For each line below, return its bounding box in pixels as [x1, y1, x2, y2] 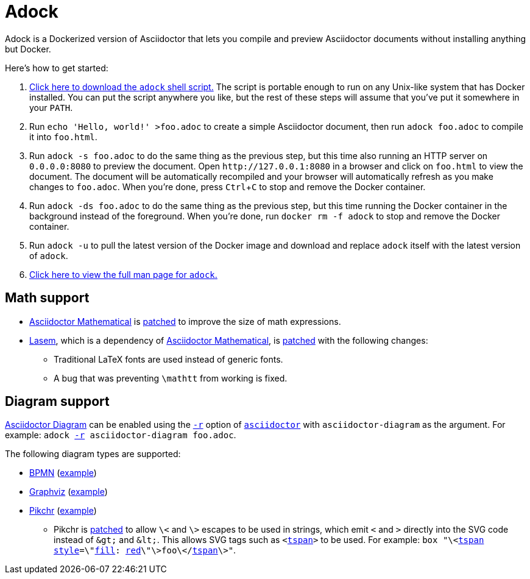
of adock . [29, 250, 68, 261]
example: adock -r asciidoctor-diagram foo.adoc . [5, 430, 236, 441]
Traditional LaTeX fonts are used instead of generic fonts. [54, 353, 283, 364]
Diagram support [5, 394, 110, 410]
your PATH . [29, 102, 73, 113]
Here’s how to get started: [5, 62, 108, 73]
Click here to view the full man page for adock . [29, 269, 217, 280]
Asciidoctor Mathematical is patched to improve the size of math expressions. [29, 316, 341, 327]
